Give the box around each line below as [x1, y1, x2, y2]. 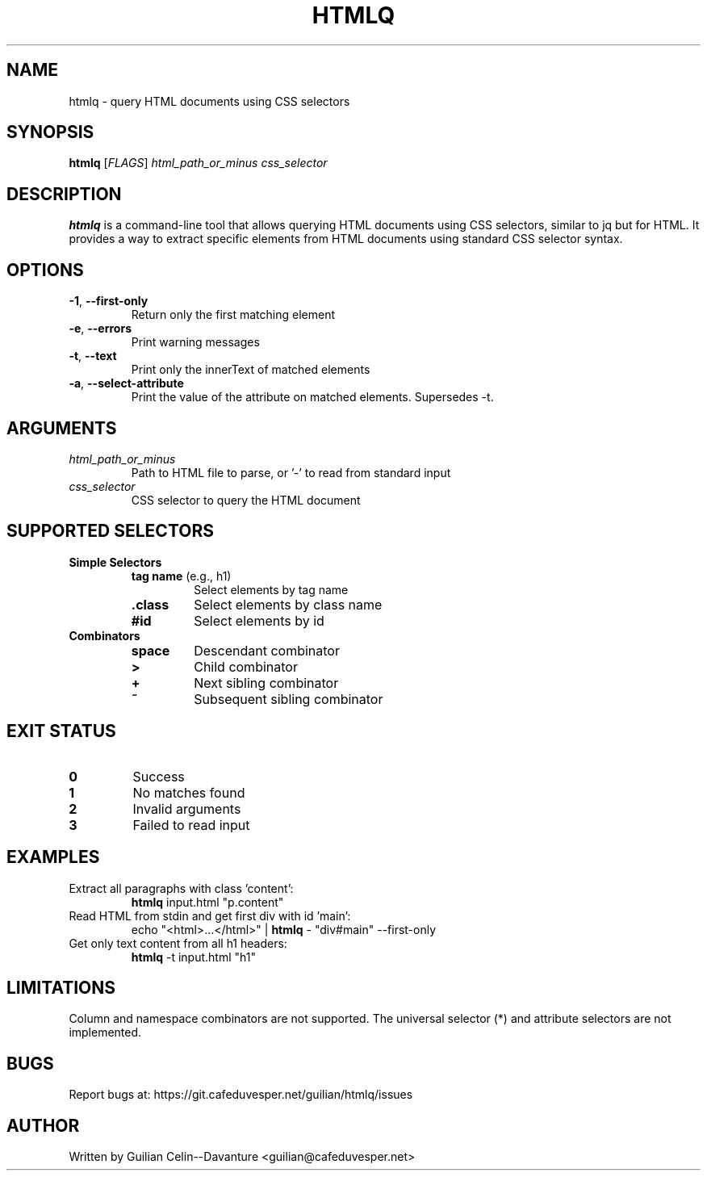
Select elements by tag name [194, 582, 349, 597]
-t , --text [69, 349, 117, 363]
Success [132, 768, 185, 785]
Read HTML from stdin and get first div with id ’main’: [69, 908, 351, 923]
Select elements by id [194, 612, 324, 629]
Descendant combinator [194, 642, 340, 659]
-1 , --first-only [69, 294, 149, 308]
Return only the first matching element [131, 308, 335, 322]
